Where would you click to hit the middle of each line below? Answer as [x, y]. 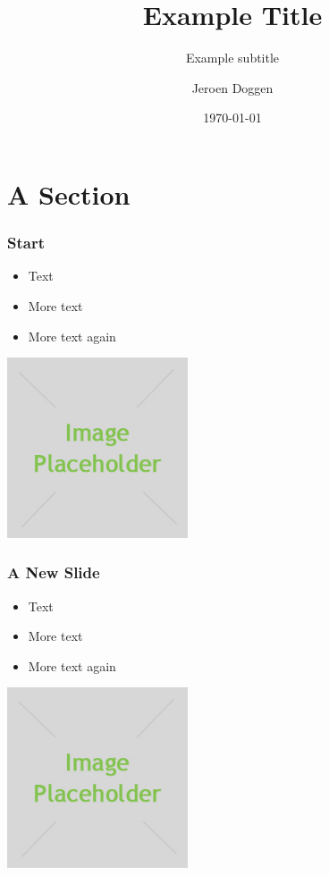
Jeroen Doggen [232, 87]
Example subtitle [232, 58]
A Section [69, 194]
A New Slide [54, 572]
